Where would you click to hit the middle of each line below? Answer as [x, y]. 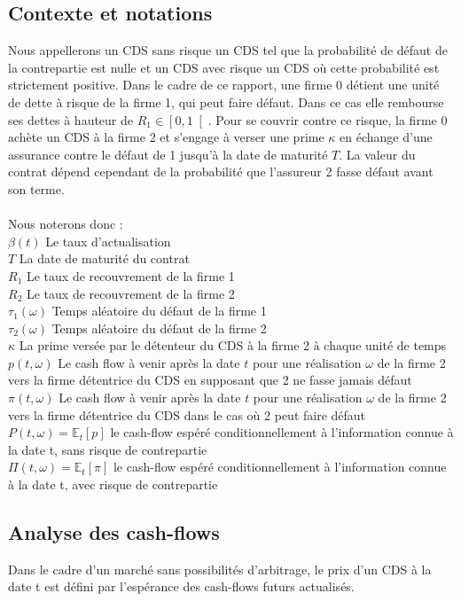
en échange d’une [386, 137]
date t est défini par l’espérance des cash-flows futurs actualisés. [181, 586]
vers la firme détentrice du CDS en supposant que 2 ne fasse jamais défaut [210, 380]
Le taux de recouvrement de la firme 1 [130, 275]
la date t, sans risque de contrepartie [108, 449]
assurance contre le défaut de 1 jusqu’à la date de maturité [168, 154]
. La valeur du [377, 154]
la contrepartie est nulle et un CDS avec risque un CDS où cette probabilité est [224, 67]
